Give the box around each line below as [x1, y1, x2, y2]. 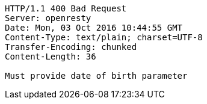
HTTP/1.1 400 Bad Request [5, 4, 127, 13]
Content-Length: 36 [5, 52, 96, 61]
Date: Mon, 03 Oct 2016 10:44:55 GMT [5, 23, 183, 32]
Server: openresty [5, 13, 91, 23]
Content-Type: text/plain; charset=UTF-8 [5, 32, 203, 42]
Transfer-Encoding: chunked [5, 42, 137, 52]
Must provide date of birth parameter [5, 71, 188, 81]
